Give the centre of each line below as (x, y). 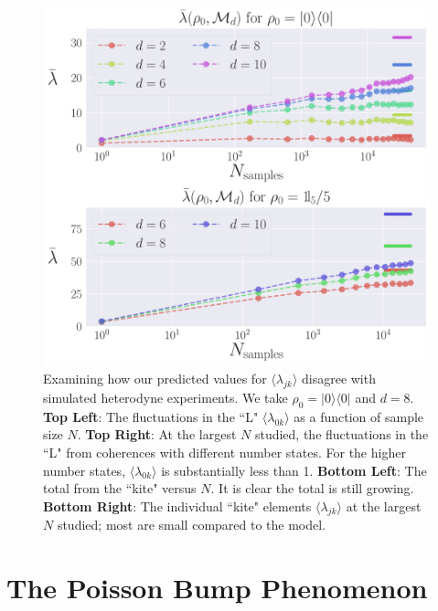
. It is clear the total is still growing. (312, 488)
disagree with (338, 379)
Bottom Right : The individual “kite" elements (177, 506)
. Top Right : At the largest (157, 434)
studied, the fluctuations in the (342, 434)
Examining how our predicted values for (155, 379)
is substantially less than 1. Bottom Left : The (294, 470)
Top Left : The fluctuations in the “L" (151, 416)
